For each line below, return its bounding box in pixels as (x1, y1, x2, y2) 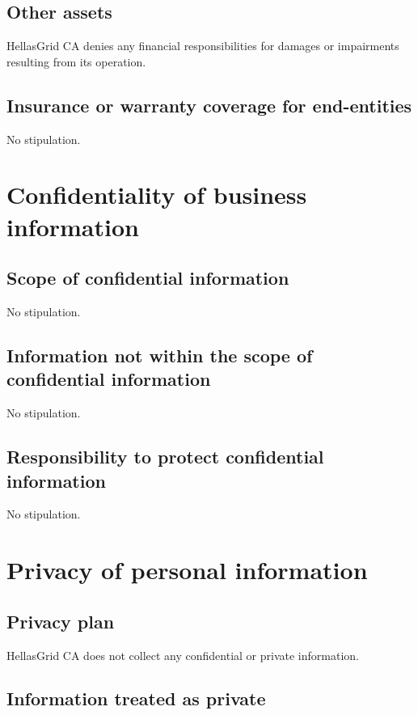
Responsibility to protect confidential (6, 444, 324, 469)
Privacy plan (6, 608, 115, 633)
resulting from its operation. (6, 53, 146, 70)
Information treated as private (6, 686, 266, 711)
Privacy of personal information (6, 553, 368, 586)
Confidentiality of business (6, 178, 307, 211)
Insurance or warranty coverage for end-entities (6, 92, 412, 117)
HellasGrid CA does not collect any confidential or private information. (6, 646, 359, 663)
